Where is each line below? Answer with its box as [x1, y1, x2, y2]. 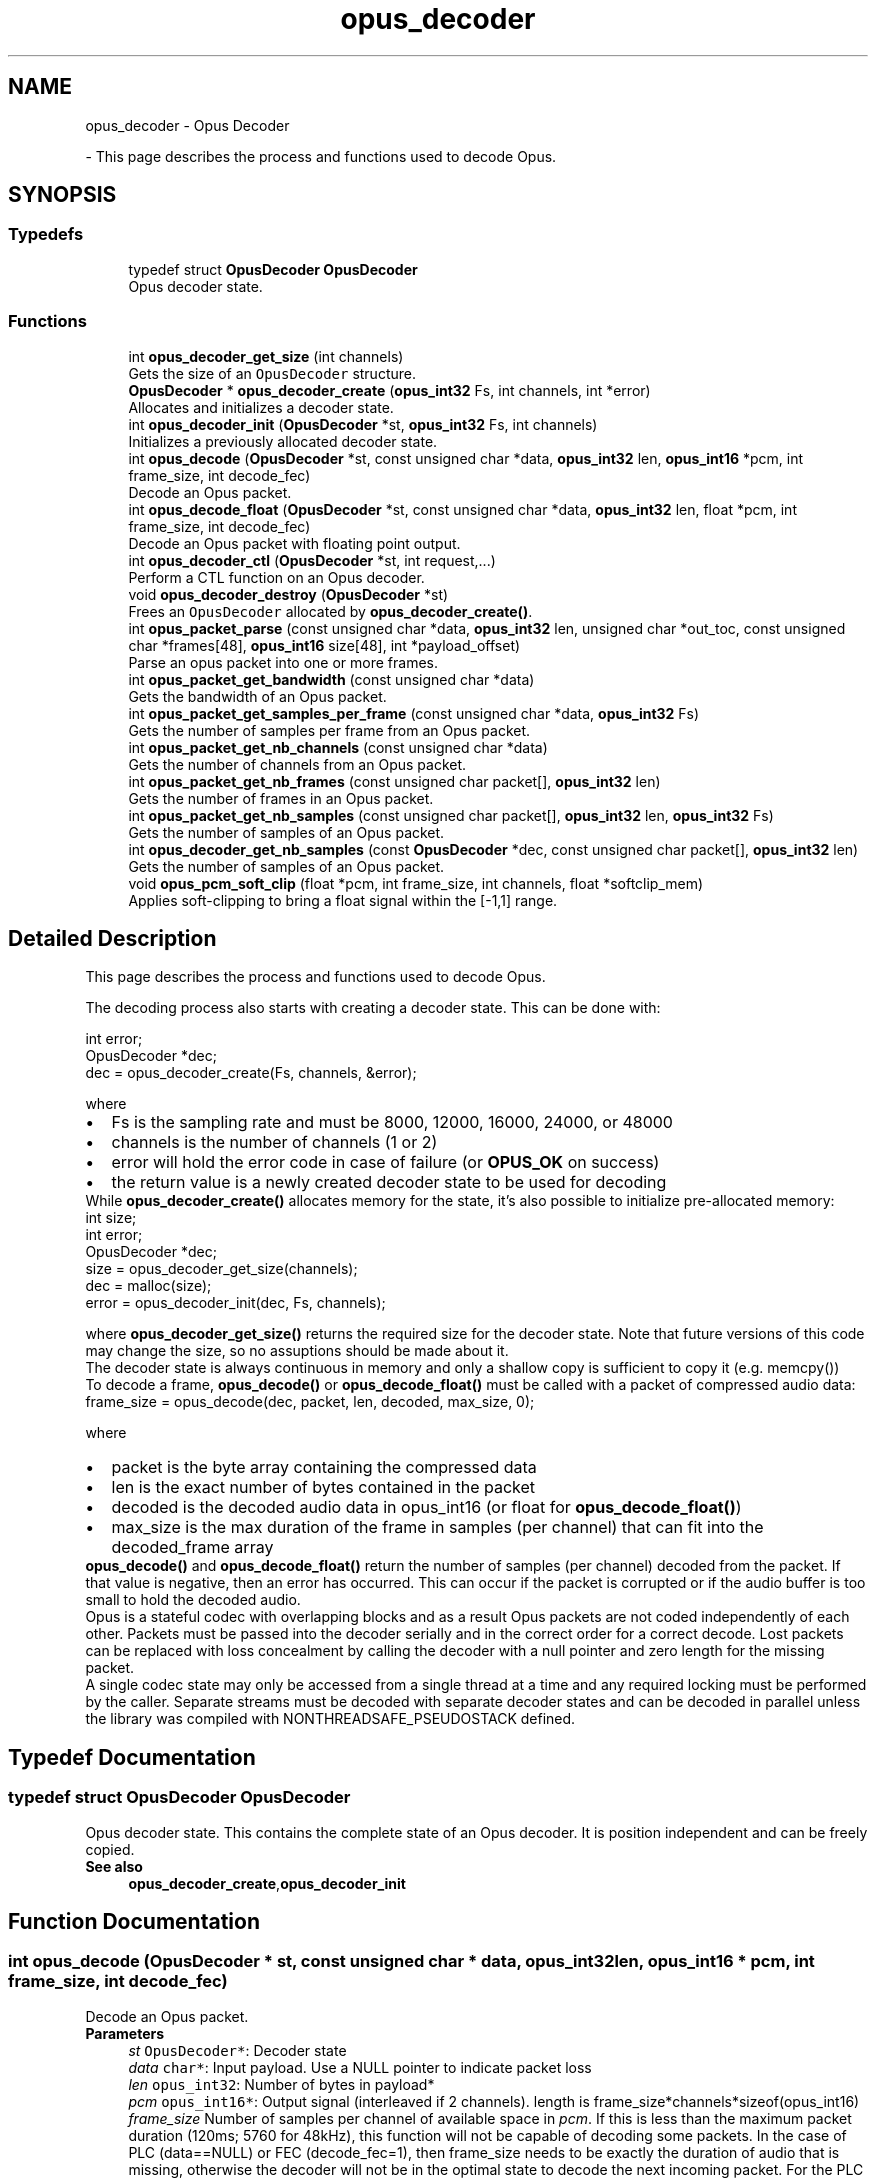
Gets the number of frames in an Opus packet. [128, 789, 434, 807]
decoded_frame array [111, 1537, 274, 1558]
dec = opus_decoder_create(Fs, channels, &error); [85, 1064, 417, 1082]
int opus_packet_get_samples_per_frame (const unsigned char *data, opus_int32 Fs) [128, 704, 700, 722]
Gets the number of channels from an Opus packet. [128, 755, 467, 773]
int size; [85, 1209, 137, 1227]
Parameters [85, 2024, 165, 2042]
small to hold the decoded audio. [85, 1591, 301, 1609]
